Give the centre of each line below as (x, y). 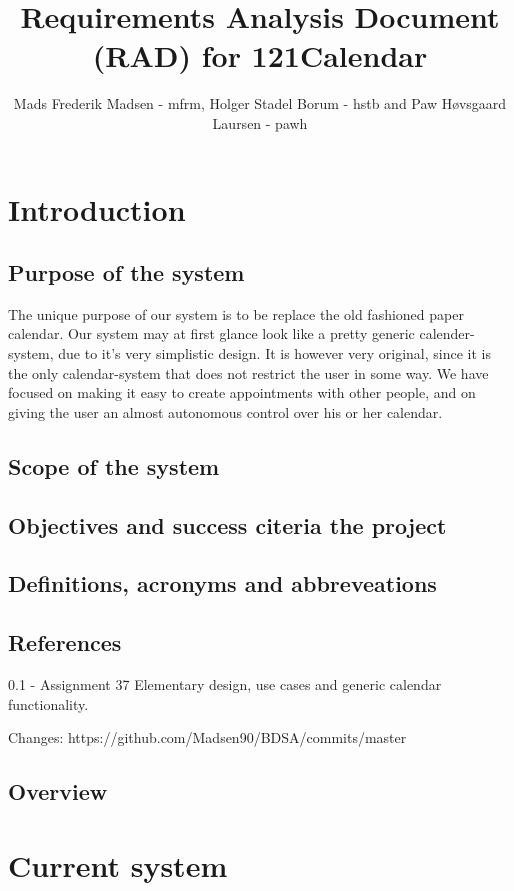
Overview (58, 791)
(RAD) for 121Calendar (260, 55)
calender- (447, 333)
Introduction (97, 208)
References (65, 642)
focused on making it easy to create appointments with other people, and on (242, 392)
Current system (118, 864)
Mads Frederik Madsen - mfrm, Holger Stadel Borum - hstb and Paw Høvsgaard (260, 103)
